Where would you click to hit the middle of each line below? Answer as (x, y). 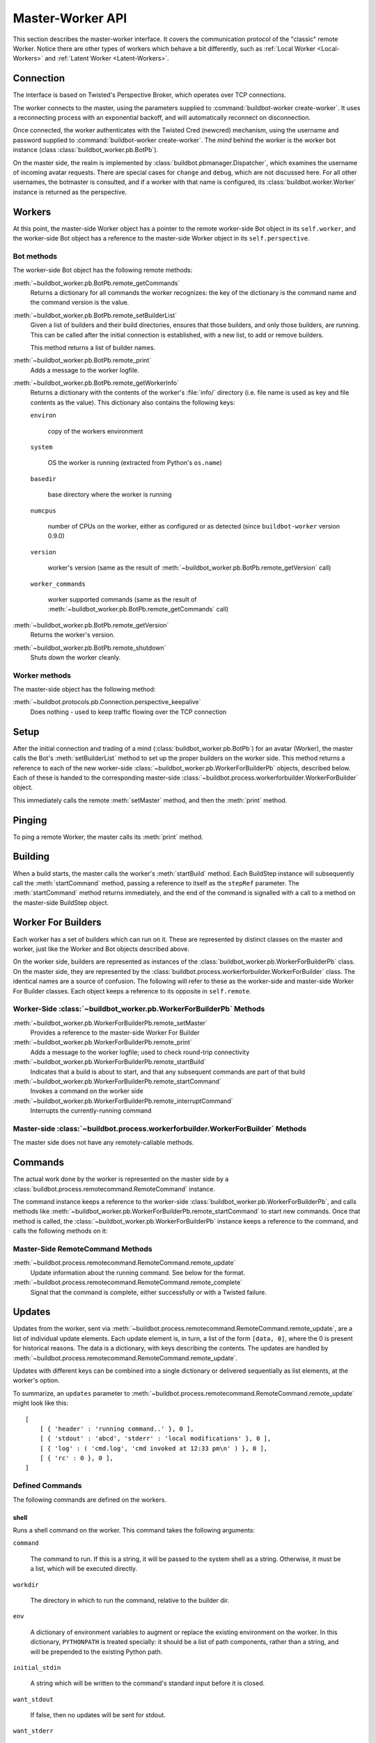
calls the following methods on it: (60, 1231)
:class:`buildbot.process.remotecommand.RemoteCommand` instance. (114, 1189)
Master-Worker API (70, 18)
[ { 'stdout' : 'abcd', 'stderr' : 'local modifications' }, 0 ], (155, 1439)
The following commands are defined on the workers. (90, 1500)
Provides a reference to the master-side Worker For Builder (115, 1033)
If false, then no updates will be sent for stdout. (98, 1715)
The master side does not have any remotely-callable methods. (103, 1143)
